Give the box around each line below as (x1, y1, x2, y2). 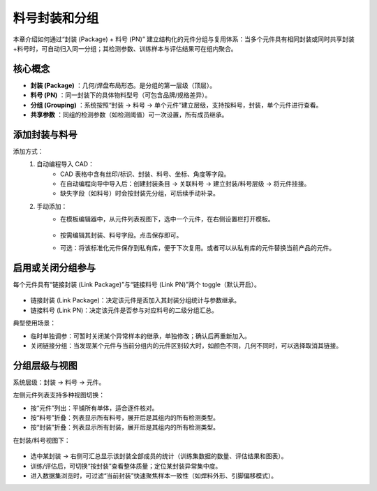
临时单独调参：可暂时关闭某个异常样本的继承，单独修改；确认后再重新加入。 (30, 332, 251, 340)
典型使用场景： (13, 318, 56, 328)
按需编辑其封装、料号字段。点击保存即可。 (60, 230, 183, 239)
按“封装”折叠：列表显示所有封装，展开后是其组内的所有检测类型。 (30, 423, 220, 432)
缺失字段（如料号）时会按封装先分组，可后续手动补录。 (60, 189, 219, 198)
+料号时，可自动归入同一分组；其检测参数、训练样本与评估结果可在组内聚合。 (13, 44, 237, 52)
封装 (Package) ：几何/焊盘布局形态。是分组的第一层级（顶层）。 (30, 81, 216, 89)
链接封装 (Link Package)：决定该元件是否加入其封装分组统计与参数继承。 (30, 296, 241, 305)
